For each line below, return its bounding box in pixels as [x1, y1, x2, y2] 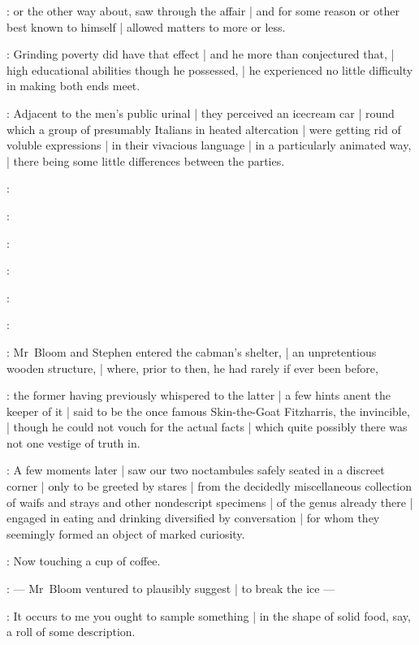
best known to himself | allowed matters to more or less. [6, 18, 286, 35]
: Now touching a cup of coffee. [6, 552, 161, 569]
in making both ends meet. [6, 77, 140, 94]
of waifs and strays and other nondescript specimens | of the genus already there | [6, 493, 413, 510]
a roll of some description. [6, 623, 136, 640]
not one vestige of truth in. [6, 434, 140, 451]
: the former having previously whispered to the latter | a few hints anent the [6, 387, 391, 404]
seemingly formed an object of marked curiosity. [6, 525, 245, 542]
